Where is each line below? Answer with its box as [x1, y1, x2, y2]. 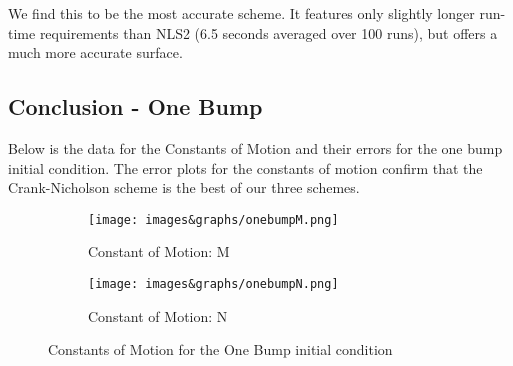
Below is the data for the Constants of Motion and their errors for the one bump [8, 137, 503, 158]
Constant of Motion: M [88, 241, 230, 262]
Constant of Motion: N [88, 305, 228, 326]
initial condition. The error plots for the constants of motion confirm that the [8, 157, 483, 178]
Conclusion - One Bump [8, 91, 263, 122]
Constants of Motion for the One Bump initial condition [48, 339, 393, 360]
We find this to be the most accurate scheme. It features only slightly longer [8, 3, 475, 23]
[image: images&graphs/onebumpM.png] [88, 212, 339, 227]
